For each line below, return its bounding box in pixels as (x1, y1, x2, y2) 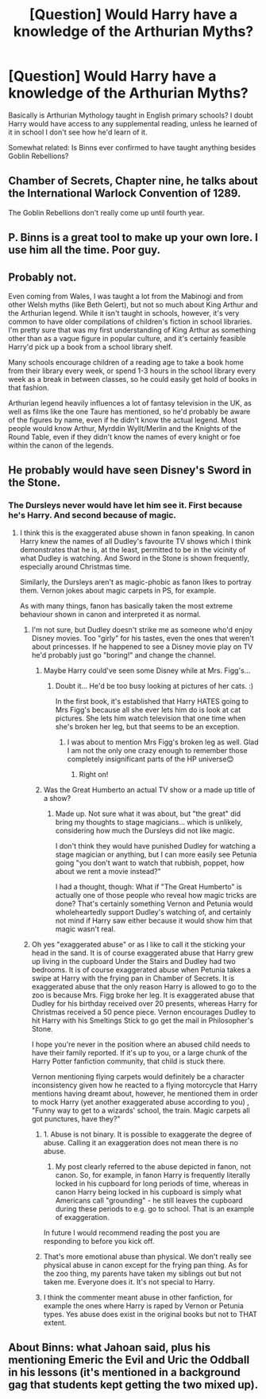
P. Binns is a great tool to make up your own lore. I (8, 231, 258, 244)
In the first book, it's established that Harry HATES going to (55, 696, 249, 705)
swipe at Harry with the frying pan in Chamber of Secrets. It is (31, 973, 235, 983)
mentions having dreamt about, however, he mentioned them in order (31, 1088, 258, 1098)
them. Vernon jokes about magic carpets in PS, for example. (19, 585, 217, 595)
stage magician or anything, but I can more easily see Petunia (55, 849, 257, 859)
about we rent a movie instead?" (55, 866, 161, 876)
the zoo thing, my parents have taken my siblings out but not (43, 1269, 242, 1278)
